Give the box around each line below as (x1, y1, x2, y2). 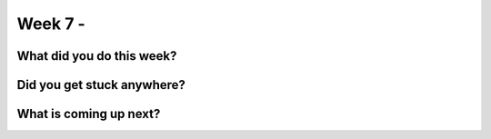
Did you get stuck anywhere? (16, 77, 186, 93)
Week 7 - (16, 14, 85, 34)
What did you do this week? (16, 48, 177, 64)
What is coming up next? (16, 106, 161, 122)
